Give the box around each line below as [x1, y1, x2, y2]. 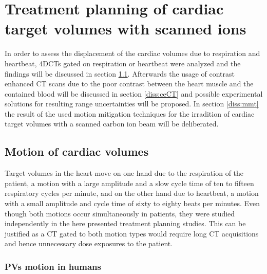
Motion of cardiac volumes [5, 143, 149, 159]
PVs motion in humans [5, 260, 101, 272]
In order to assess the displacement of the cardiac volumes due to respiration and [5, 48, 260, 59]
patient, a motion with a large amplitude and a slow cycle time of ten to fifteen [5, 177, 254, 188]
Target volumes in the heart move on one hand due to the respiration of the [5, 168, 244, 178]
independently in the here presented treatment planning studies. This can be [5, 218, 246, 229]
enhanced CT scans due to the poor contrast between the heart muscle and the [5, 78, 254, 89]
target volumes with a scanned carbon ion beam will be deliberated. [5, 118, 219, 129]
